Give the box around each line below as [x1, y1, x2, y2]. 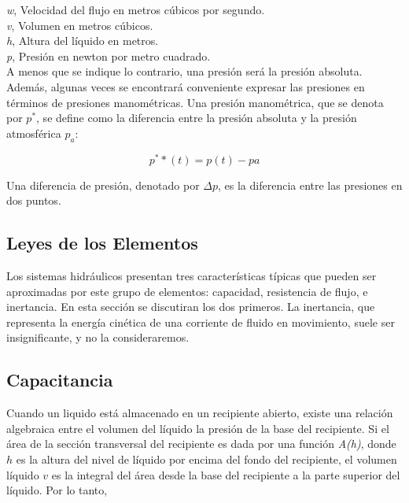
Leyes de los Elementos [6, 231, 198, 255]
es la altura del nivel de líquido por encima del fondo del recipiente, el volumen [16, 450, 397, 467]
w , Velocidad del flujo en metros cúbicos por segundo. [6, 2, 265, 17]
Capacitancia [6, 368, 113, 392]
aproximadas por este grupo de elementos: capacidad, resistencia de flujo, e [6, 283, 368, 299]
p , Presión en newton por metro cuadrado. [6, 47, 211, 64]
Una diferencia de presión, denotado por [6, 176, 200, 193]
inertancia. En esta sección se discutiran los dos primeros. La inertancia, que [6, 298, 375, 315]
